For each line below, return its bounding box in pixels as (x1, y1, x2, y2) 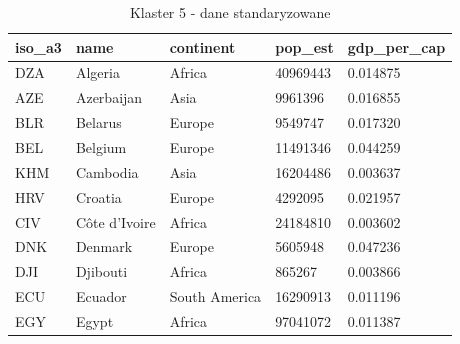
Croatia (75, 186, 122, 207)
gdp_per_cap (347, 36, 446, 57)
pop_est (275, 36, 334, 57)
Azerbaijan (75, 87, 143, 108)
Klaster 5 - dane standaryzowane (129, 2, 331, 22)
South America (169, 286, 262, 307)
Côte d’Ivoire (75, 211, 156, 232)
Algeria (75, 62, 120, 83)
